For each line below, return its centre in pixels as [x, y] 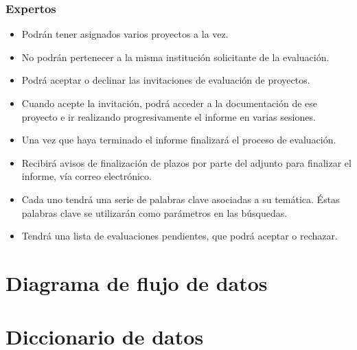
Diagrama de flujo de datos [137, 282]
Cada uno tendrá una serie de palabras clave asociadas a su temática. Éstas [181, 199]
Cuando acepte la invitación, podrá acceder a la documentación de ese [170, 103]
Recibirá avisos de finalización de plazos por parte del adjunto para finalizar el [186, 162]
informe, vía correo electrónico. [87, 176]
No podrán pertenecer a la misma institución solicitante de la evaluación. [175, 57]
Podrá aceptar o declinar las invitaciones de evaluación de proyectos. [166, 80]
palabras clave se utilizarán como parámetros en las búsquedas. [154, 212]
